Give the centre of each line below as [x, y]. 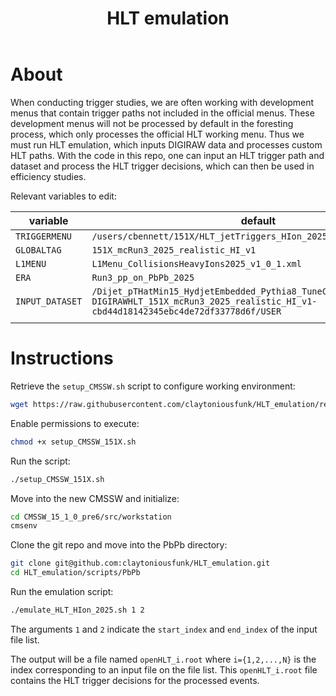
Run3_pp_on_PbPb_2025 [143, 277]
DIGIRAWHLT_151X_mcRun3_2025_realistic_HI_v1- [204, 301]
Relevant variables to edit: [63, 196]
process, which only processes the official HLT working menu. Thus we [157, 134]
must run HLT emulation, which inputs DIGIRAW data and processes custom [166, 144]
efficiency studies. [48, 176]
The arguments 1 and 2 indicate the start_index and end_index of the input [164, 629]
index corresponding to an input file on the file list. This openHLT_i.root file [164, 669]
